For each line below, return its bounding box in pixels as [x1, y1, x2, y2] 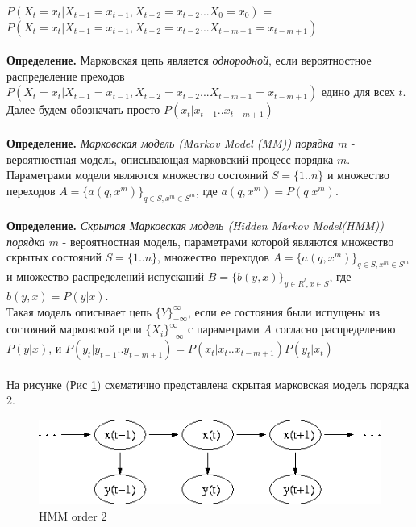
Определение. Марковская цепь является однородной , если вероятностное [6, 52, 372, 69]
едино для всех [321, 83, 395, 100]
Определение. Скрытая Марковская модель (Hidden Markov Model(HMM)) [6, 217, 385, 234]
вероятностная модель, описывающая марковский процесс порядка [6, 150, 334, 167]
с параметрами [188, 320, 260, 337]
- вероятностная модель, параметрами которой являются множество [62, 232, 394, 249]
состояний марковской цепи [6, 320, 142, 337]
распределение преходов [6, 67, 125, 84]
